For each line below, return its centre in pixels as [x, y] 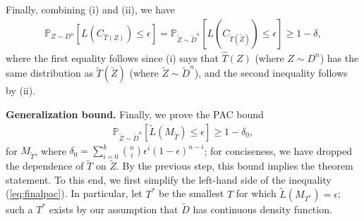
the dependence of [45, 166]
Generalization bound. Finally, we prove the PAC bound [135, 114]
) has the [339, 57]
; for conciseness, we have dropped [278, 150]
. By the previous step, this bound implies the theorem [235, 166]
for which [256, 193]
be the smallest [192, 193]
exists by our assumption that [114, 209]
